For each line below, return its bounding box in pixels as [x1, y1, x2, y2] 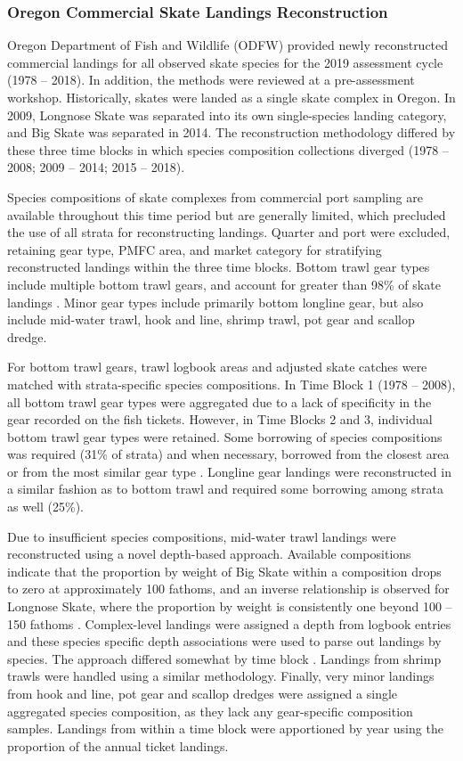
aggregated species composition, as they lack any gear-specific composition [7, 701, 413, 720]
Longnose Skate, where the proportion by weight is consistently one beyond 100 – [7, 597, 452, 616]
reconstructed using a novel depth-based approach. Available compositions [7, 544, 411, 563]
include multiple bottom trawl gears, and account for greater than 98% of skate [7, 274, 441, 293]
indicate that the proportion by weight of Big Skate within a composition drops [7, 561, 442, 580]
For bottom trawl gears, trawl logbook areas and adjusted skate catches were [7, 357, 427, 376]
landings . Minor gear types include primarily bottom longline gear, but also [7, 292, 424, 311]
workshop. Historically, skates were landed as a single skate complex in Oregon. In [7, 88, 456, 106]
